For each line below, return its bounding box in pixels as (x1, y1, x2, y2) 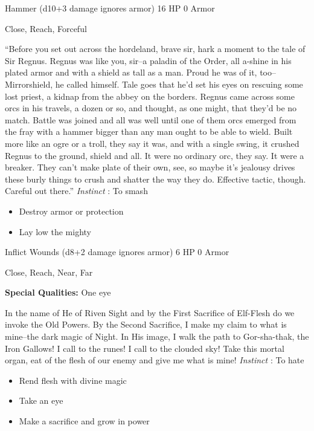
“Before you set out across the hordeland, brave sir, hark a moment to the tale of (5, 42, 306, 55)
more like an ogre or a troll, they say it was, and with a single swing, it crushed (5, 137, 300, 149)
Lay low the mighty (19, 225, 91, 238)
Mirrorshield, (5, 77, 53, 90)
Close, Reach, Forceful (5, 22, 87, 34)
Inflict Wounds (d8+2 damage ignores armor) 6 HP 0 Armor (5, 245, 229, 258)
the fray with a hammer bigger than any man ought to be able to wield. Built (5, 125, 293, 138)
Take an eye (19, 394, 63, 407)
